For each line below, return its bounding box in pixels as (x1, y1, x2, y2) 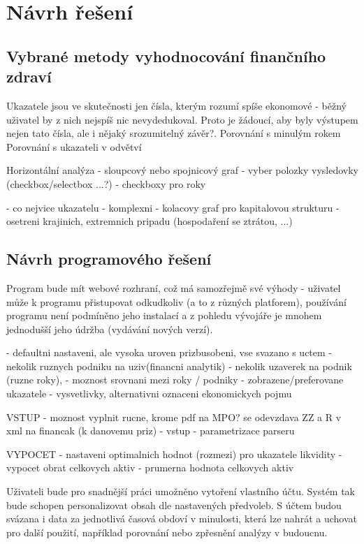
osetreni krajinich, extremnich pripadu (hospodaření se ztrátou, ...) (6, 214, 293, 228)
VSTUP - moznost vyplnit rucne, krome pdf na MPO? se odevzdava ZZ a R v (6, 409, 342, 424)
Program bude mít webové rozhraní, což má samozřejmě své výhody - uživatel (6, 280, 341, 295)
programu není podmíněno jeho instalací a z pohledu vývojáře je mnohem (6, 308, 322, 323)
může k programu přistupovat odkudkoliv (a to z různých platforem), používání (6, 294, 347, 309)
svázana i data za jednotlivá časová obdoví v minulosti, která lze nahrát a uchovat (6, 511, 357, 526)
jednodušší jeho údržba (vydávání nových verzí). (6, 321, 213, 336)
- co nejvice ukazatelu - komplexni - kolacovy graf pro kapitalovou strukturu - (6, 200, 340, 214)
